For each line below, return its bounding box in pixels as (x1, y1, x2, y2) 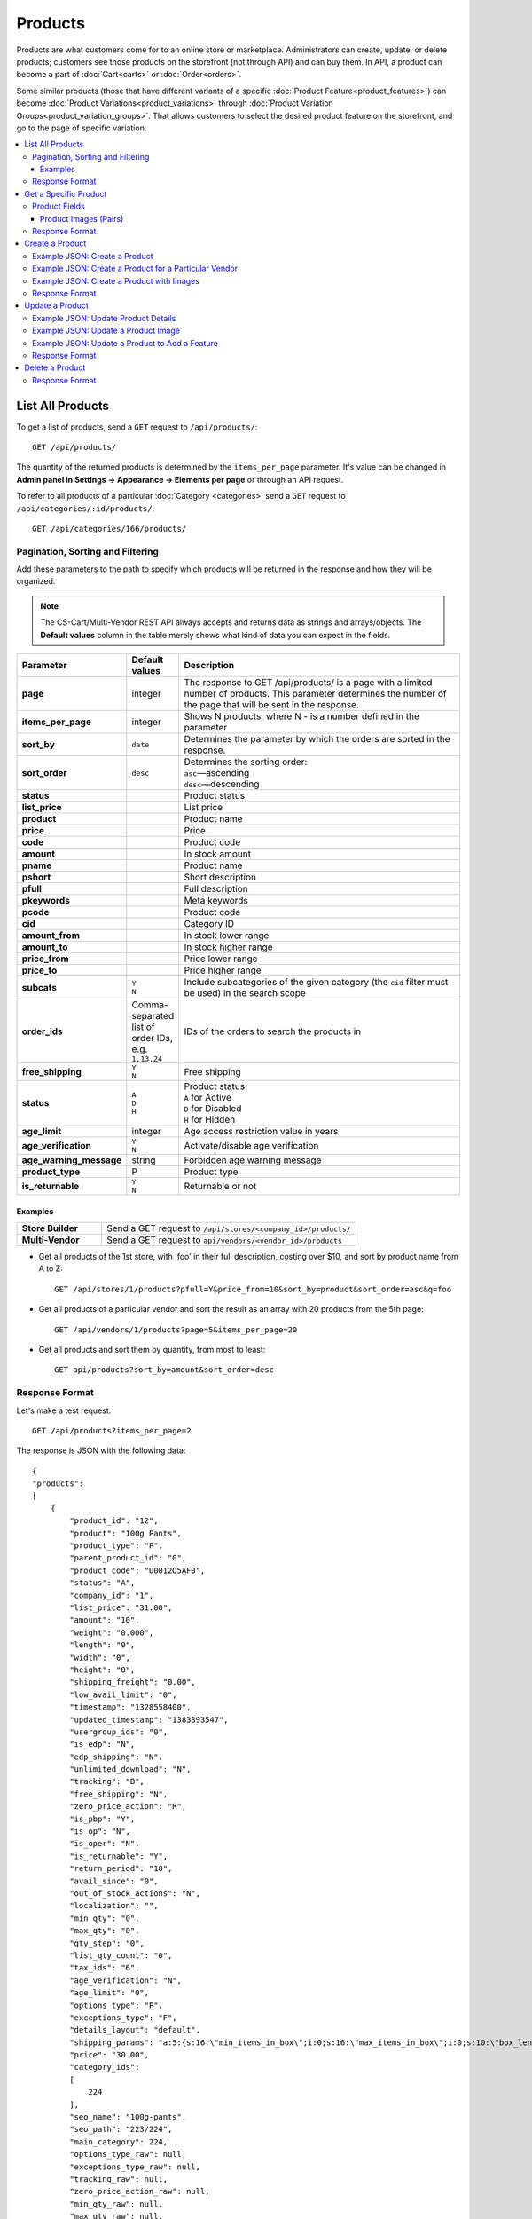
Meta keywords (184, 895, 248, 907)
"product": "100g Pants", (69, 1528, 182, 1538)
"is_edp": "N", (69, 1740, 136, 1749)
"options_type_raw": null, (69, 2149, 187, 2160)
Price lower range (184, 952, 258, 965)
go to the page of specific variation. (16, 122, 147, 133)
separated (131, 1010, 175, 1023)
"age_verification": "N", (69, 1975, 182, 1986)
